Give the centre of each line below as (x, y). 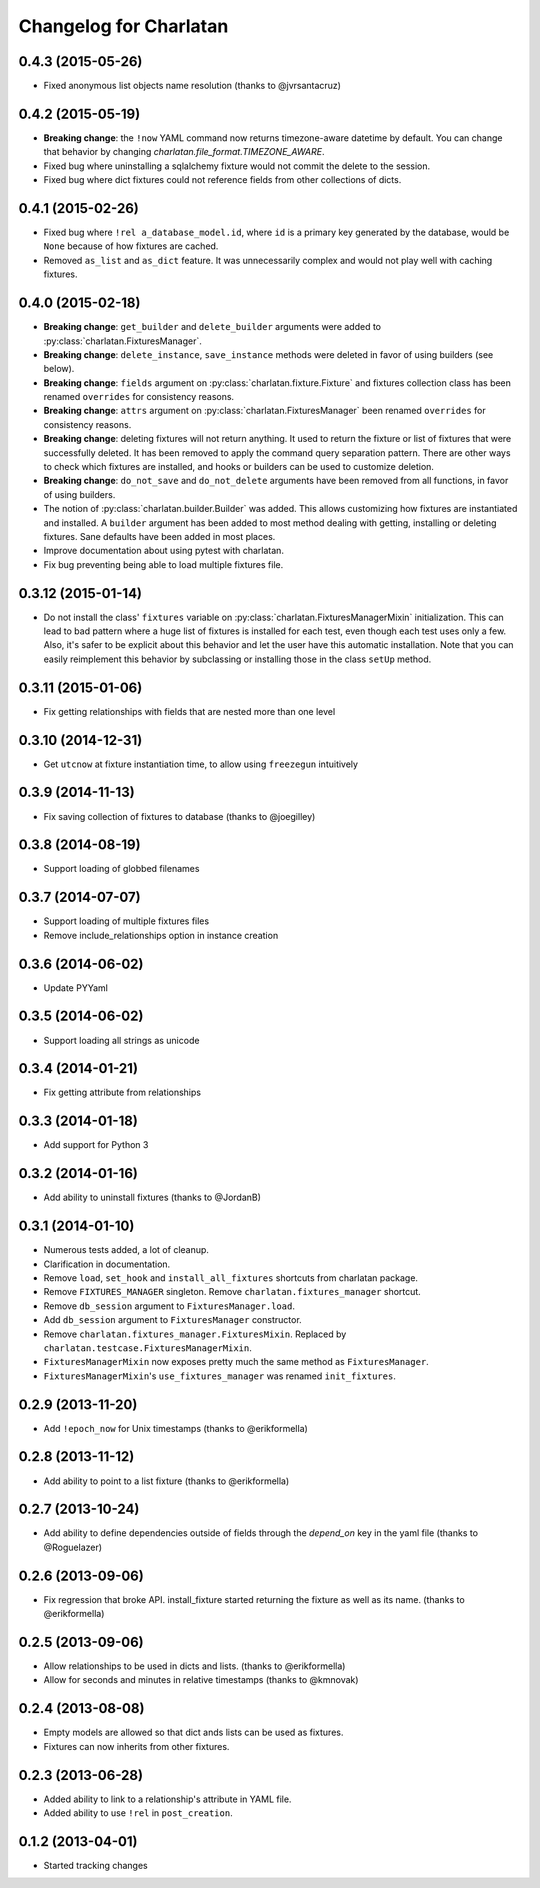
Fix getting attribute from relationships (122, 1092)
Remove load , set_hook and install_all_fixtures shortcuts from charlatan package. (231, 1277)
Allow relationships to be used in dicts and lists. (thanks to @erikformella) (194, 1666)
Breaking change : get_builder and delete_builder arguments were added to (212, 327)
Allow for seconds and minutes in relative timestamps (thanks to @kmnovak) (201, 1680)
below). (59, 369)
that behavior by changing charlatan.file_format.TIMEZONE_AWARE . (184, 152)
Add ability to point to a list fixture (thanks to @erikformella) (166, 1481)
